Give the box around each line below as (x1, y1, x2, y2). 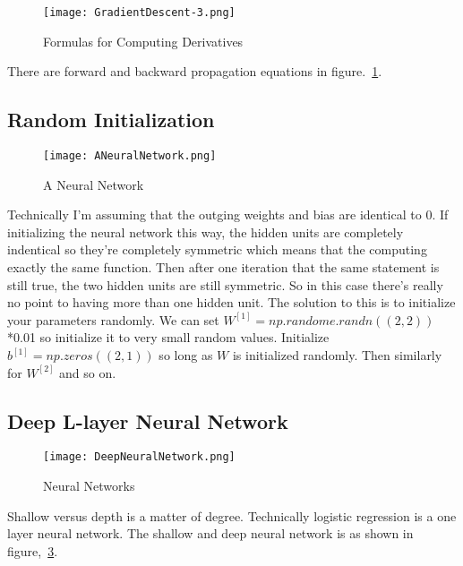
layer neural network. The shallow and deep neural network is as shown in (7, 524, 414, 543)
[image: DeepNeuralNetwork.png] (43, 450, 236, 464)
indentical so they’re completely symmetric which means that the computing (7, 240, 427, 259)
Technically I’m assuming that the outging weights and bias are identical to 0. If (7, 205, 449, 224)
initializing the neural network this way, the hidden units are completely (7, 222, 404, 241)
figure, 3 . (7, 541, 58, 560)
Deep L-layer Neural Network (7, 407, 288, 434)
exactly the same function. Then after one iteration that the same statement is (7, 258, 440, 277)
